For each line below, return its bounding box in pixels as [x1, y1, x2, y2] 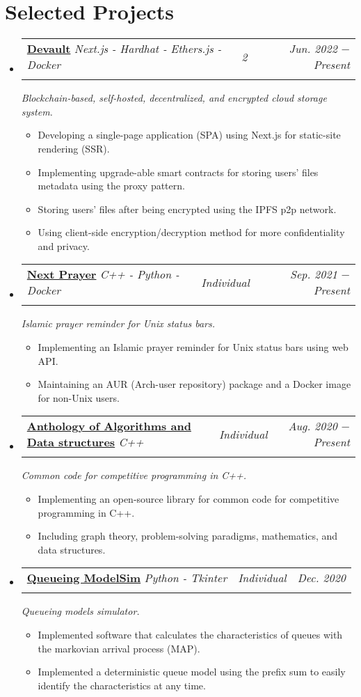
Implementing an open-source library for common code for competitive [38, 492, 339, 506]
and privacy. [38, 238, 90, 253]
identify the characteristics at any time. [38, 678, 206, 692]
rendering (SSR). [38, 141, 110, 155]
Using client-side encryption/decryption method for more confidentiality [38, 225, 345, 240]
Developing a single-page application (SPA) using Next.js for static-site [38, 127, 341, 142]
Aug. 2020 [288, 418, 337, 434]
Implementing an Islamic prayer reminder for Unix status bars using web [38, 340, 348, 354]
